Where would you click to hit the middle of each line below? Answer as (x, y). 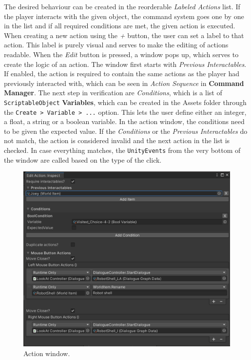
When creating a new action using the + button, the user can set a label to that (124, 35)
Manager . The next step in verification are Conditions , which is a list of (113, 93)
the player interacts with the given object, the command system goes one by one (124, 16)
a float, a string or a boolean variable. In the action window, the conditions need (124, 121)
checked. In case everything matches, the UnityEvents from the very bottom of (122, 150)
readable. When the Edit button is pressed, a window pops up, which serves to (121, 54)
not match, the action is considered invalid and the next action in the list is (117, 140)
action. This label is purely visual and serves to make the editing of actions (116, 45)
